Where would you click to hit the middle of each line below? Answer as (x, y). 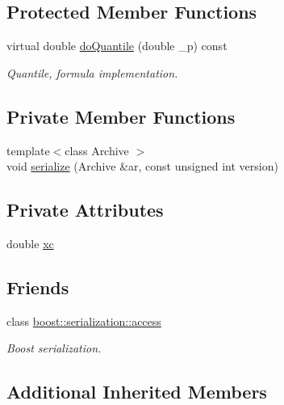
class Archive (97, 150)
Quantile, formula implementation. (92, 72)
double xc (30, 243)
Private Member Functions (121, 116)
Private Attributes (85, 210)
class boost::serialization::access (84, 321)
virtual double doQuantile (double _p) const (117, 46)
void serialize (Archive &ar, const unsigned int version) (142, 166)
